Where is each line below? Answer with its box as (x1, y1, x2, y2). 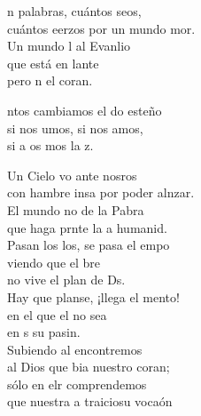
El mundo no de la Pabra (7, 200, 144, 219)
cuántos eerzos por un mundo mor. (7, 19, 196, 37)
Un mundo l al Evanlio (7, 36, 131, 55)
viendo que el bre (7, 252, 101, 271)
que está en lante (7, 53, 99, 72)
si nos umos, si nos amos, (7, 118, 143, 137)
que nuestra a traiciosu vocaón (7, 392, 173, 411)
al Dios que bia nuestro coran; (7, 357, 170, 376)
